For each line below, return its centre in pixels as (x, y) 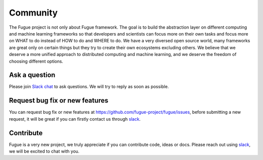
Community (33, 13)
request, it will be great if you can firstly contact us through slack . (75, 119)
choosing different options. (36, 61)
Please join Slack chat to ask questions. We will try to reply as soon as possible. (89, 87)
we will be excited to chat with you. (44, 151)
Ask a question (32, 75)
